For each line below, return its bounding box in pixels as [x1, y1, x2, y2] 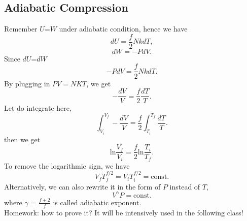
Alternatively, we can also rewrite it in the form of [4, 181, 161, 192]
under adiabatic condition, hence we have [59, 23, 188, 34]
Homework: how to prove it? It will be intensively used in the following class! [4, 207, 243, 217]
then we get [4, 134, 41, 144]
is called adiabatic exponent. [53, 197, 142, 207]
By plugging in [4, 78, 50, 88]
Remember [4, 23, 38, 34]
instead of [169, 181, 200, 192]
